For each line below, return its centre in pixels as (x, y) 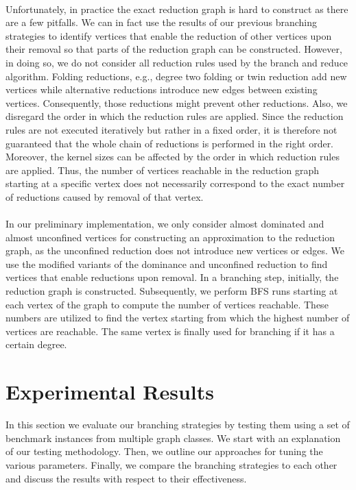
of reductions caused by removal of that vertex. (105, 196)
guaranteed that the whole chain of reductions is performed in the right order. (170, 143)
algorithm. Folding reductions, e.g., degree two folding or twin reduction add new (176, 76)
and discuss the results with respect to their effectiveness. (126, 478)
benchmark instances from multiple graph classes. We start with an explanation (173, 438)
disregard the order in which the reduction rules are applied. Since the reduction (175, 116)
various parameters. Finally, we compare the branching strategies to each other (171, 464)
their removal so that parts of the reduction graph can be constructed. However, (174, 49)
